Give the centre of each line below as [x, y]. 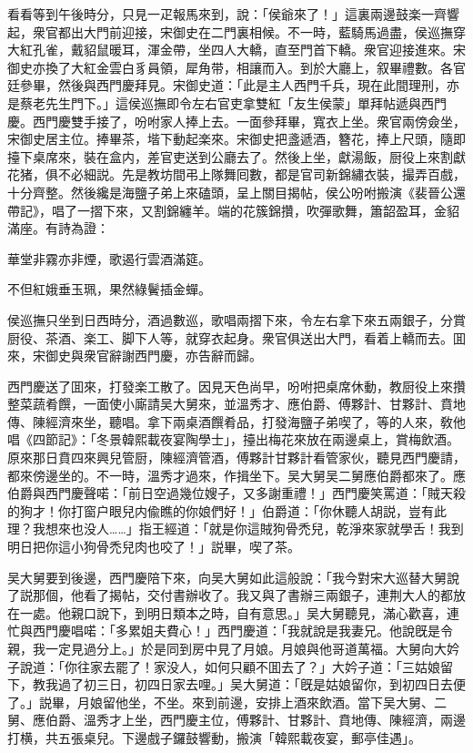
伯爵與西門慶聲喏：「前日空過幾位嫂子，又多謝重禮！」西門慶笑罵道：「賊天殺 [236, 493]
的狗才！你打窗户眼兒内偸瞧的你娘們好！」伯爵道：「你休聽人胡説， [208, 510]
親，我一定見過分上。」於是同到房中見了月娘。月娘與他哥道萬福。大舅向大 [227, 648]
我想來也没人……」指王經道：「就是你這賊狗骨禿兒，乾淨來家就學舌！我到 [248, 529]
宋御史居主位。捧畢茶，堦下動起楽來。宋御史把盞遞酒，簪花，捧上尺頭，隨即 [236, 139]
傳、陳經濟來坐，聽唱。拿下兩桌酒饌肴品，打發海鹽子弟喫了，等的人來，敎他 [236, 421]
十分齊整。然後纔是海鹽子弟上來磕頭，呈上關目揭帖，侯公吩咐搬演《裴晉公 [230, 192]
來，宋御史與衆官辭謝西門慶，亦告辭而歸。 [135, 356]
